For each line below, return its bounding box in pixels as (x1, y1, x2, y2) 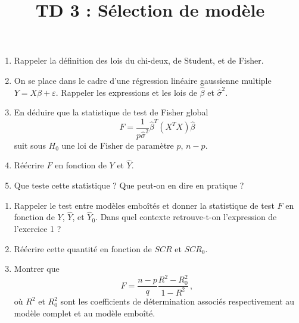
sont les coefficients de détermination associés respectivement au (60, 295, 295, 308)
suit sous (14, 139, 46, 151)
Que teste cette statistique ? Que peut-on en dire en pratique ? (14, 179, 244, 191)
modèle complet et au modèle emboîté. (14, 306, 155, 319)
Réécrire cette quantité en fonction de (14, 242, 152, 255)
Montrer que (14, 262, 60, 275)
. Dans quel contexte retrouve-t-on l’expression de (95, 211, 277, 223)
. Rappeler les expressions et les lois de (55, 86, 197, 98)
